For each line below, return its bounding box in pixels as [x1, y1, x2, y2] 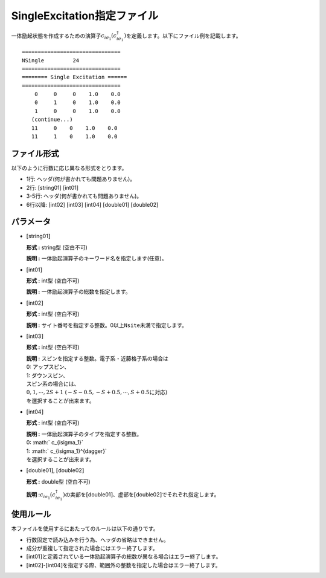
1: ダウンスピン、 [26, 372, 69, 379]
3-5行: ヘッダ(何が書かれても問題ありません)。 [26, 192, 142, 200]
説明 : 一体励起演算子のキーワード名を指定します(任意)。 [26, 255, 167, 262]
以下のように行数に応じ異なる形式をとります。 [11, 164, 127, 172]
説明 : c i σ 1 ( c [26, 490, 56, 501]
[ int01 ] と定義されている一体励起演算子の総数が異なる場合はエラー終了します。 [26, 553, 222, 560]
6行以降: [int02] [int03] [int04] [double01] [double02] [26, 201, 159, 208]
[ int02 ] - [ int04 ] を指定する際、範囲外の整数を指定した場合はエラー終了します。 [26, 561, 221, 568]
